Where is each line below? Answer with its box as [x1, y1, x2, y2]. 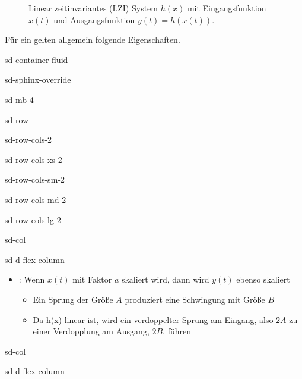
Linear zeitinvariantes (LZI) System [28, 2, 158, 14]
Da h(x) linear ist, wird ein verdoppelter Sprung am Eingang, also [33, 313, 274, 325]
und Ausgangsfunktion [53, 13, 135, 26]
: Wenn [18, 273, 45, 286]
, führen [163, 325, 191, 337]
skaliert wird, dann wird [121, 273, 209, 286]
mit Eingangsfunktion [187, 2, 266, 14]
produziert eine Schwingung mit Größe [125, 293, 265, 305]
